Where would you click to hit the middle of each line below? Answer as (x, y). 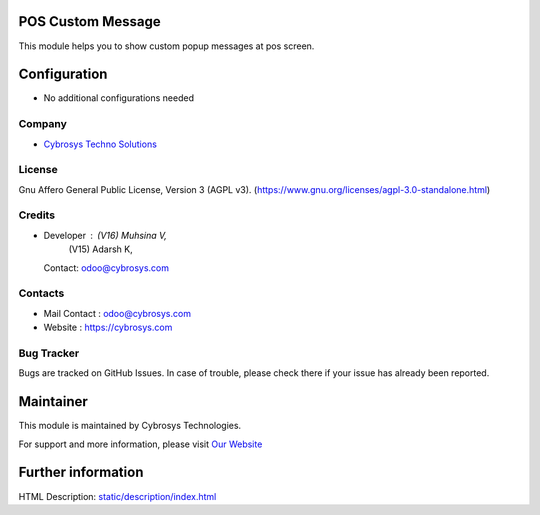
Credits (36, 215)
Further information (81, 472)
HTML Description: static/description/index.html (117, 496)
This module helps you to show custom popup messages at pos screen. (166, 46)
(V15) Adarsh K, (101, 249)
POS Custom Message (89, 21)
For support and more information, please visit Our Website (140, 444)
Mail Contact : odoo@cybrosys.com (117, 313)
